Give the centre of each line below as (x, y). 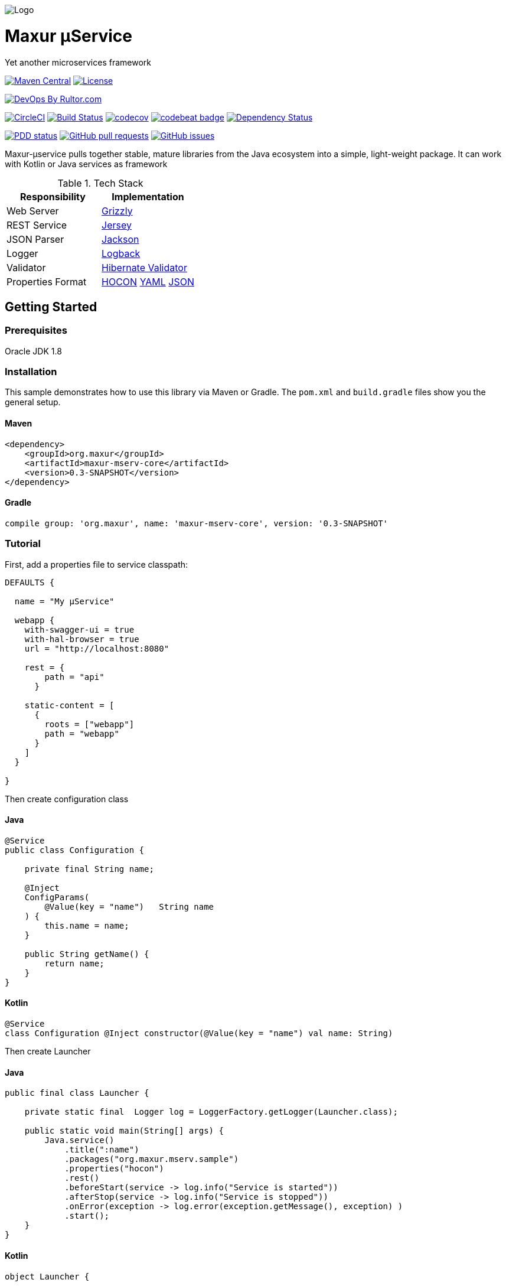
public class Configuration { (75, 850)
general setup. (33, 402)
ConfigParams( (57, 897)
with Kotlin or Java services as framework (86, 164)
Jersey (117, 225)
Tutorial (23, 544)
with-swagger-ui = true (79, 629)
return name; (74, 963)
